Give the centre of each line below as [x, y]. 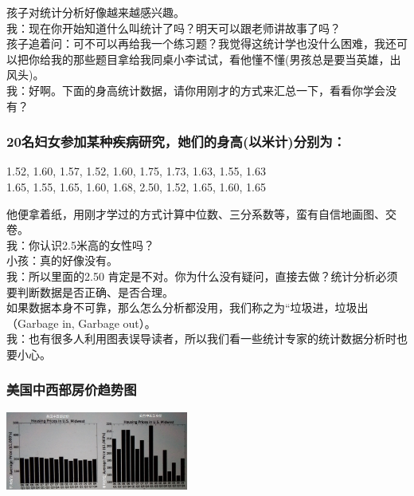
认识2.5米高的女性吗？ [97, 244]
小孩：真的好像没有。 [62, 260]
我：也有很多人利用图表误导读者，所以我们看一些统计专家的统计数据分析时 [201, 339]
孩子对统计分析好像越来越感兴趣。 [96, 12]
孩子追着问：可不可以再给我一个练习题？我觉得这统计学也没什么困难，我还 [201, 43]
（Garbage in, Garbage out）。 [81, 323]
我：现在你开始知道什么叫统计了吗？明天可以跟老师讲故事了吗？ [174, 28]
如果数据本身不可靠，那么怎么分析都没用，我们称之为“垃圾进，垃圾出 [187, 307]
